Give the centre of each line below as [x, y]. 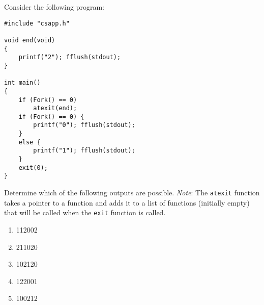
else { [30, 142]
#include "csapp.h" [37, 23]
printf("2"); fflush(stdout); [70, 57]
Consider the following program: [54, 7]
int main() [22, 83]
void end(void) [30, 40]
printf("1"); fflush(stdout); [84, 151]
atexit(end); [55, 108]
